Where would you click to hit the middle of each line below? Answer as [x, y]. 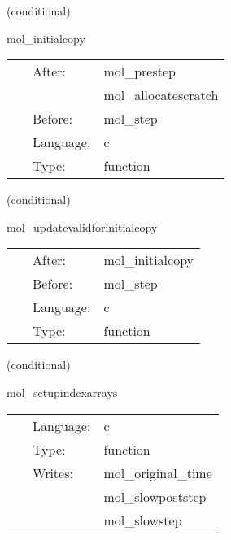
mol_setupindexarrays [62, 392]
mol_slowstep [143, 520]
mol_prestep [139, 72]
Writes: [53, 472]
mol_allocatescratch [161, 95]
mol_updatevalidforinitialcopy [82, 226]
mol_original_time [158, 472]
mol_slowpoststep [155, 496]
